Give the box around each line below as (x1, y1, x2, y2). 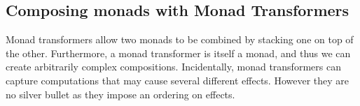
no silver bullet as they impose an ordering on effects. (6, 86, 235, 101)
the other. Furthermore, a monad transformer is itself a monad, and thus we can (6, 45, 351, 60)
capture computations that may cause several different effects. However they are (6, 73, 349, 87)
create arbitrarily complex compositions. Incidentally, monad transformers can (6, 59, 341, 74)
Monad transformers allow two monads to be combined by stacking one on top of (6, 32, 354, 47)
